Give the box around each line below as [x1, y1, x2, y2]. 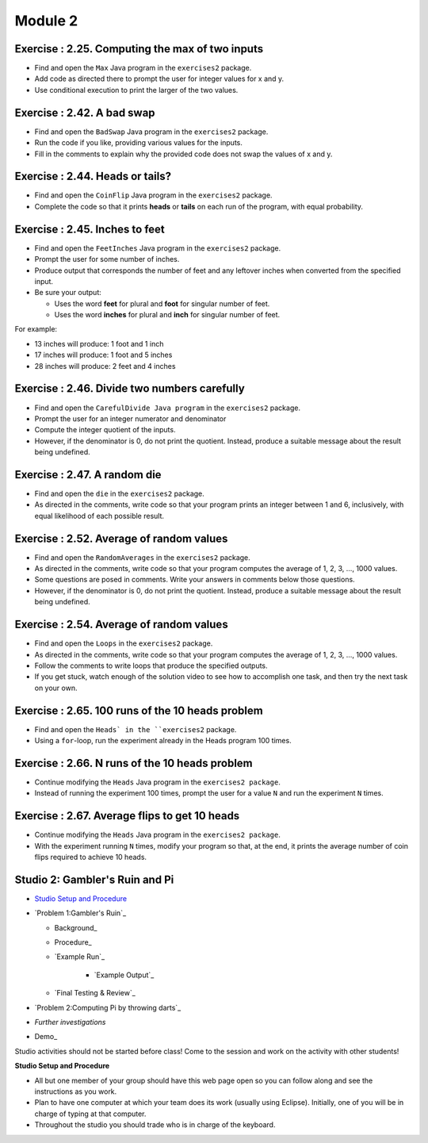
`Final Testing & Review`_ [54, 988, 136, 998]
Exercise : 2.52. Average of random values [14, 531, 228, 545]
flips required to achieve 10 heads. [34, 853, 147, 862]
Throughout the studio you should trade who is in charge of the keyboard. [34, 1120, 276, 1130]
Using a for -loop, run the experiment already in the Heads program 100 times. [34, 736, 292, 746]
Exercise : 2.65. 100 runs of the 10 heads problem [14, 704, 263, 717]
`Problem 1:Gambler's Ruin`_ [34, 908, 127, 918]
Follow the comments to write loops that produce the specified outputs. [34, 661, 269, 670]
